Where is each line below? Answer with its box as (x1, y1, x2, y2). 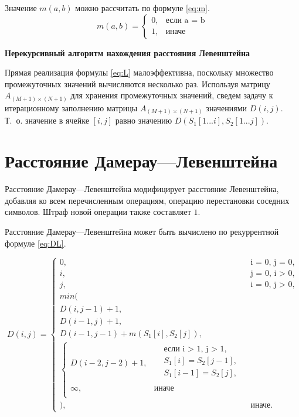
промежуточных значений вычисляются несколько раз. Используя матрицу (5, 77, 270, 90)
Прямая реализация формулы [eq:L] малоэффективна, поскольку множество (5, 66, 274, 78)
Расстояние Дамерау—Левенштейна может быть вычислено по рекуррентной (5, 225, 279, 237)
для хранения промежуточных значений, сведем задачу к (70, 89, 273, 101)
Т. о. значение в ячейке (5, 114, 89, 127)
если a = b (165, 16, 205, 25)
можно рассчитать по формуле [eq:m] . (75, 2, 210, 13)
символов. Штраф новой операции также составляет (5, 206, 191, 218)
